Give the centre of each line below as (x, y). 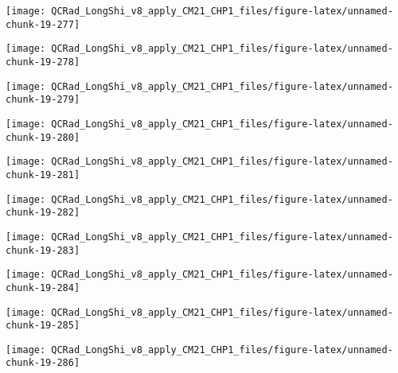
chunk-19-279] (43, 100)
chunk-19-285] (43, 326)
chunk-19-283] (43, 250)
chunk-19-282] (43, 213)
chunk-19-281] (43, 175)
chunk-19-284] (43, 288)
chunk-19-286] (43, 363)
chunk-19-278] (43, 62)
